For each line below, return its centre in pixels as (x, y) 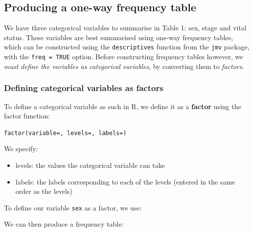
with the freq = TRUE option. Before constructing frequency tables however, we (124, 57)
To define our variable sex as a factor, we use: (73, 207)
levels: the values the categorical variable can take (90, 165)
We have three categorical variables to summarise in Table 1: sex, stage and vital (125, 28)
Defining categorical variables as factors (84, 88)
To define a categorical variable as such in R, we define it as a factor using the (123, 106)
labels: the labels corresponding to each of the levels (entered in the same (125, 181)
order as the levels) (44, 191)
